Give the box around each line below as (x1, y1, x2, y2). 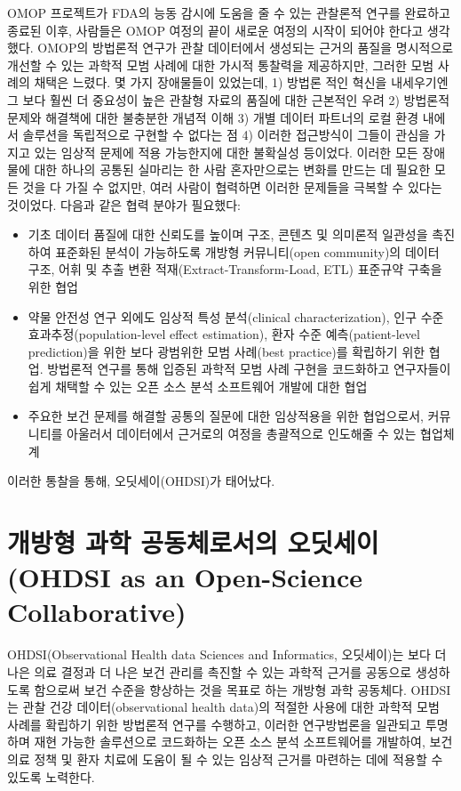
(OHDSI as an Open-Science (7, 559, 362, 595)
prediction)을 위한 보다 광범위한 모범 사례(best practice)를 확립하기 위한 (28, 342, 425, 360)
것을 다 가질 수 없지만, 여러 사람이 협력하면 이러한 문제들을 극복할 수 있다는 (22, 177, 442, 196)
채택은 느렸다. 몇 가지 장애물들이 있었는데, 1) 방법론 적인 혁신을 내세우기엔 (34, 73, 449, 92)
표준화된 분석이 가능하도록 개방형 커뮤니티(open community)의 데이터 (55, 242, 440, 261)
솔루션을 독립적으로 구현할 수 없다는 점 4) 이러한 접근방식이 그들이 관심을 (22, 125, 430, 144)
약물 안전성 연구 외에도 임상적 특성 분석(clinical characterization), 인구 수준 (28, 307, 444, 326)
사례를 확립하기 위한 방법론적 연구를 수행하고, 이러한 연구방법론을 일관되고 (7, 714, 422, 733)
